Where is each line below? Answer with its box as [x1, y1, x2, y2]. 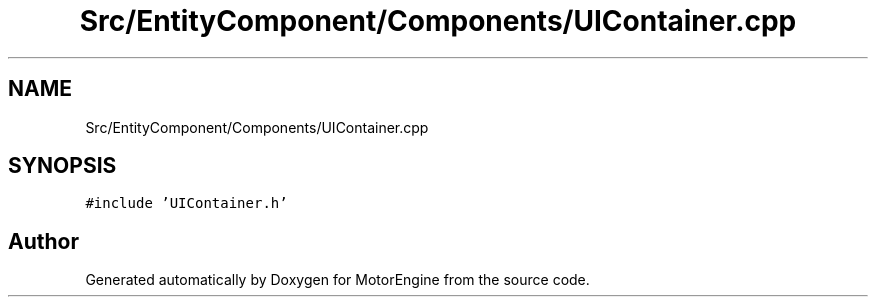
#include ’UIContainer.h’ [85, 195, 288, 212]
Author [8, 228, 79, 254]
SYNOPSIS [8, 153, 117, 179]
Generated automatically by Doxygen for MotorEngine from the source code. [85, 271, 590, 289]
